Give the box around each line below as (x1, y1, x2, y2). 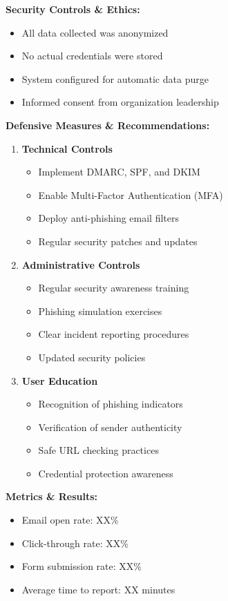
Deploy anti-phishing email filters (38, 211, 179, 225)
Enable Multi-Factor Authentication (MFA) (38, 187, 223, 202)
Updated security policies (38, 350, 146, 364)
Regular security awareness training (38, 280, 189, 295)
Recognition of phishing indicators (38, 397, 183, 411)
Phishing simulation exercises (38, 303, 162, 318)
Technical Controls (21, 141, 113, 155)
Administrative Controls (21, 257, 140, 271)
